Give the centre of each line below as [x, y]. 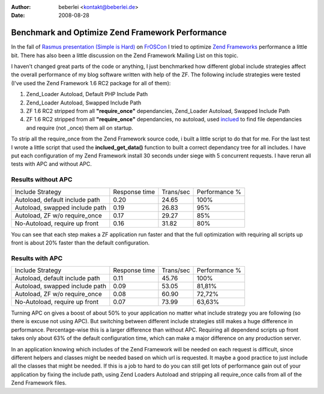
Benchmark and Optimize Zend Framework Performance [119, 33]
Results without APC [42, 180]
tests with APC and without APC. [52, 164]
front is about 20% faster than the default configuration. [80, 243]
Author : [21, 7]
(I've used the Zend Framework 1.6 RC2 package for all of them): [91, 83]
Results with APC [37, 258]
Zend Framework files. [39, 383]
